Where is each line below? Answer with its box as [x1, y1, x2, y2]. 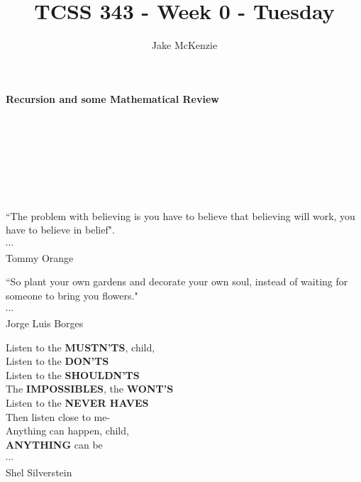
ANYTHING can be [6, 437, 103, 451]
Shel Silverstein [6, 464, 72, 479]
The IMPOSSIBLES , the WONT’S [6, 381, 174, 396]
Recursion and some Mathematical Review [6, 91, 219, 106]
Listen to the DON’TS [6, 354, 109, 368]
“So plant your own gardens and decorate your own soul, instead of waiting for [6, 274, 348, 289]
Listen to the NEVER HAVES [6, 395, 149, 410]
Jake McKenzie [151, 38, 218, 53]
